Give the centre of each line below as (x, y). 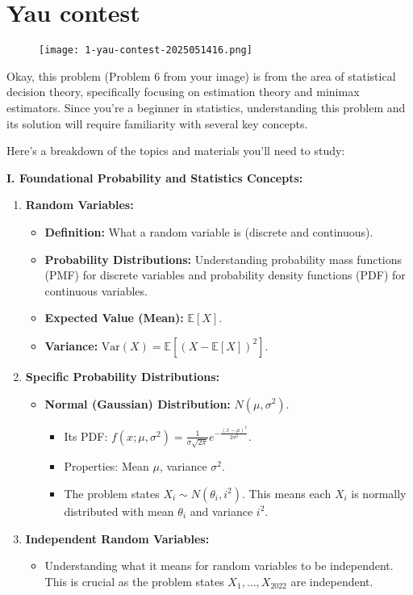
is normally (379, 493)
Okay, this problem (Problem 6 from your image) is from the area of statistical (201, 75)
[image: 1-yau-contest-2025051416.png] (146, 50)
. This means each (287, 493)
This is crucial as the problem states (134, 581)
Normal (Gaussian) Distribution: (138, 403)
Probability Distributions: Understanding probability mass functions (223, 259)
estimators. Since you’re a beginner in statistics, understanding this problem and (206, 107)
